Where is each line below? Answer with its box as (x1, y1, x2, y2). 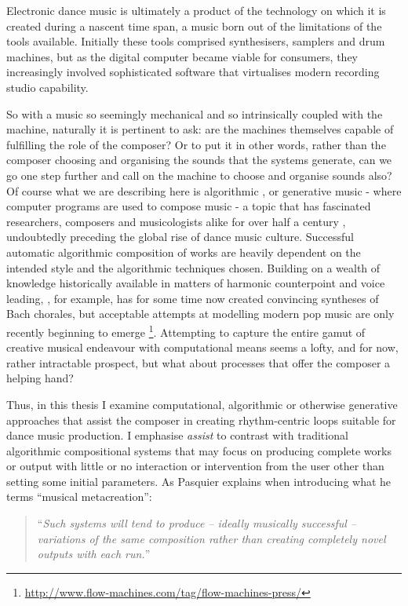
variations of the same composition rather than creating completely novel (37, 530, 386, 546)
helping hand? (6, 370, 74, 386)
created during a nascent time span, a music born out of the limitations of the (6, 17, 382, 34)
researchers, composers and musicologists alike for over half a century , (6, 213, 346, 229)
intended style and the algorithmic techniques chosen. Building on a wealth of (6, 259, 381, 276)
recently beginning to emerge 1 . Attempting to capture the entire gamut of (6, 321, 366, 340)
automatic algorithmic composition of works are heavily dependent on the (6, 243, 361, 260)
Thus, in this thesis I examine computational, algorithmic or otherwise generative (6, 396, 398, 412)
